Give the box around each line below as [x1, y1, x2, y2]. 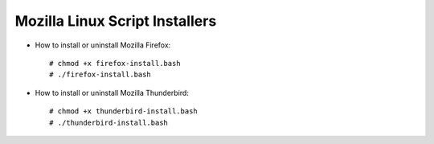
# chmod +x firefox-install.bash [49, 59, 181, 68]
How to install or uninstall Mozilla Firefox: [35, 40, 171, 50]
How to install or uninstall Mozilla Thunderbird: [35, 88, 189, 97]
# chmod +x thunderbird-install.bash [49, 107, 199, 116]
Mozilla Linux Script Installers [14, 12, 217, 30]
